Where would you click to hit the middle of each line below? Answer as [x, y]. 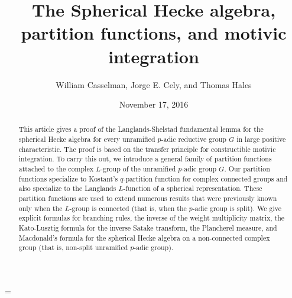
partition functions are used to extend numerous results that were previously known [148, 198]
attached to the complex [56, 169]
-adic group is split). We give [237, 208]
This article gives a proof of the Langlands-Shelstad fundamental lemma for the [141, 129]
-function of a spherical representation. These [193, 188]
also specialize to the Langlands [67, 188]
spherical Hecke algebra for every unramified [87, 139]
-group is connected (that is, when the [128, 208]
